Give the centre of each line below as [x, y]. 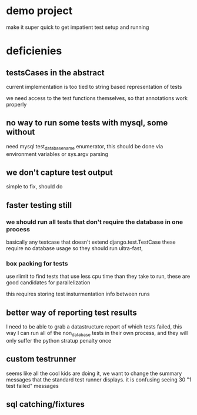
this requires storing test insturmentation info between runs [78, 294]
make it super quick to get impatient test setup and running [78, 27]
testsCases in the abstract [55, 73]
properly [16, 104]
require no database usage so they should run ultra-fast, [74, 248]
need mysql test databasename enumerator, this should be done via [85, 147]
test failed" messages [32, 386]
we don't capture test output [59, 172]
